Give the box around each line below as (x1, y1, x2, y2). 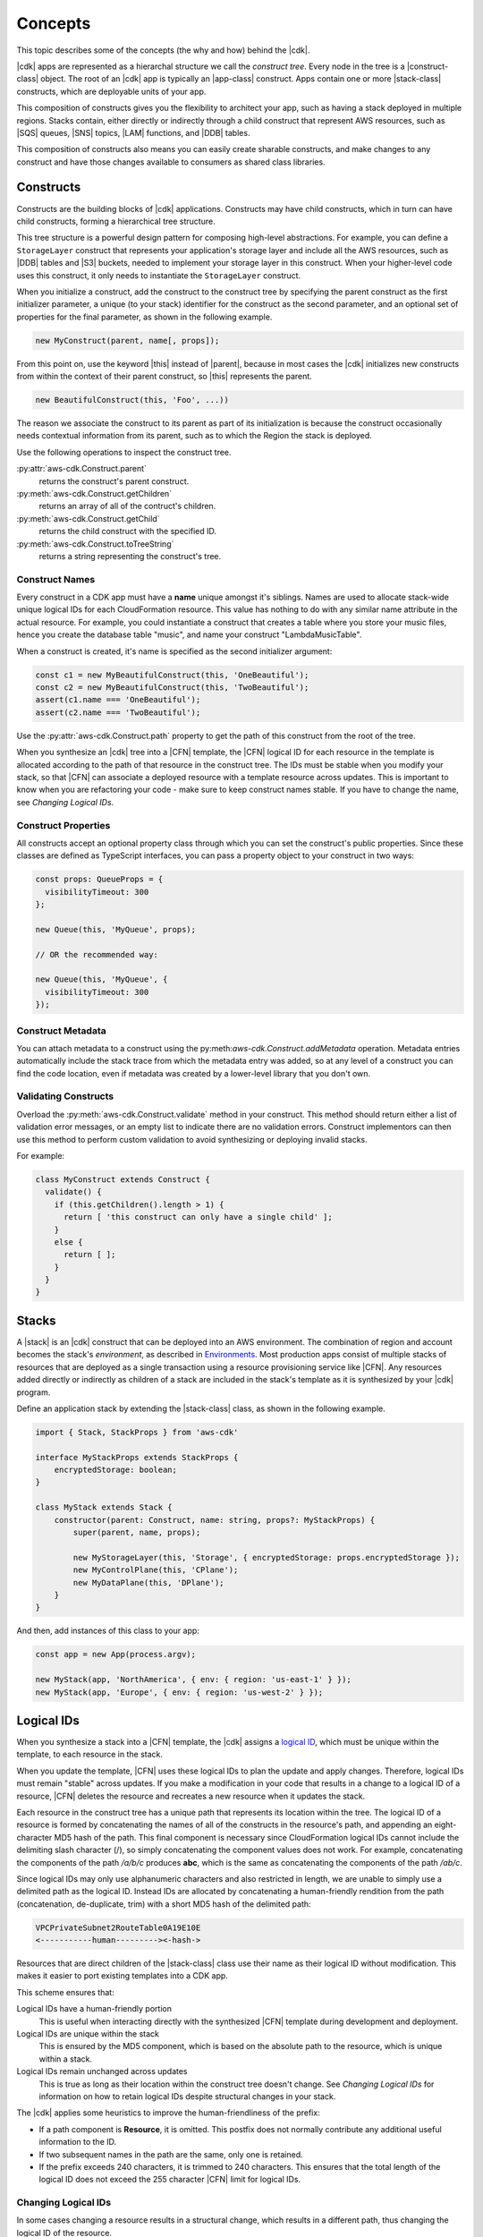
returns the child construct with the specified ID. (38, 526, 217, 537)
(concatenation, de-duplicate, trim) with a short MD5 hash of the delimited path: (16, 1898, 312, 1910)
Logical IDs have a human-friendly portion (16, 2003, 172, 2014)
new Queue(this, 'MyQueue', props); (35, 924, 197, 934)
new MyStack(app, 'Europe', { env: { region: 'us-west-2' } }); (35, 1687, 324, 1697)
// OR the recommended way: (35, 949, 158, 959)
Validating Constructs (16, 1090, 114, 1102)
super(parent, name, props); (72, 1527, 201, 1538)
